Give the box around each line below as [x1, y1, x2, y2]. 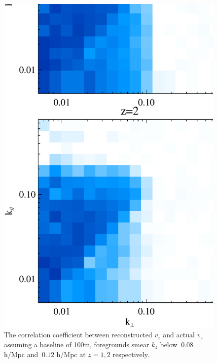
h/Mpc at [56, 349, 86, 359]
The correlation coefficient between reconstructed [4, 329, 152, 340]
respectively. [112, 349, 149, 359]
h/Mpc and [4, 349, 38, 359]
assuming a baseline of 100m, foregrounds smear [4, 339, 149, 350]
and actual [163, 329, 195, 340]
